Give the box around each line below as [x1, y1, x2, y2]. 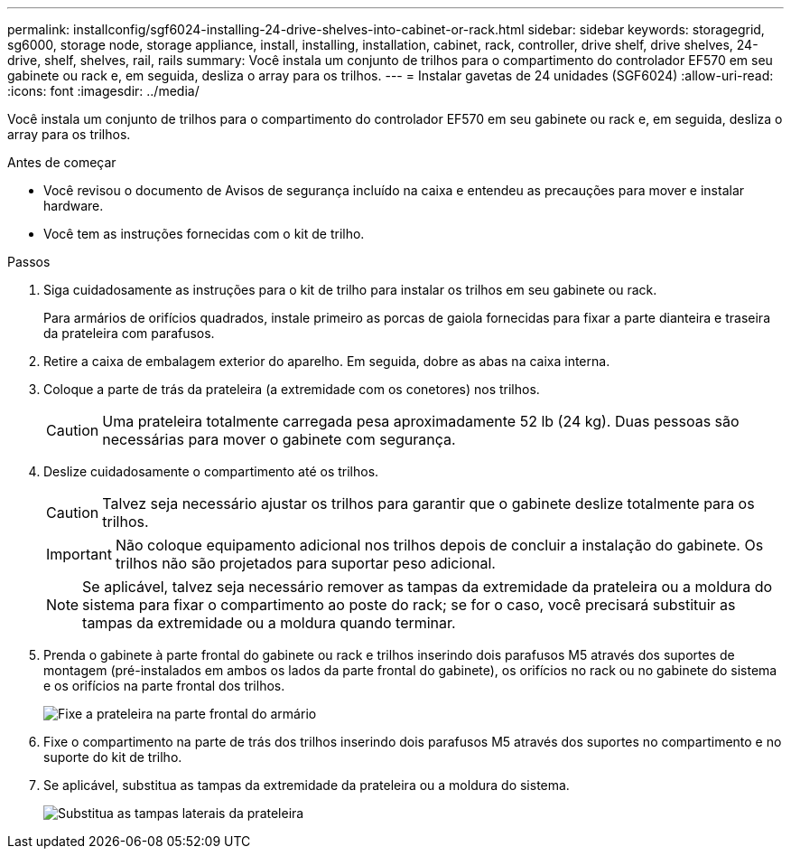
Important [46, 545, 112, 563]
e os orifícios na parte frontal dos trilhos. [43, 678, 285, 693]
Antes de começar [7, 155, 116, 170]
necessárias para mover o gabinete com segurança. [102, 430, 456, 448]
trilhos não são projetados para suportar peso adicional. [115, 554, 496, 572]
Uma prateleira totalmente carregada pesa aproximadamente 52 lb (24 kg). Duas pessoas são [102, 412, 740, 430]
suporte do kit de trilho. [43, 749, 182, 765]
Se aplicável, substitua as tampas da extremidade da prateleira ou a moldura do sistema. [43, 777, 570, 793]
